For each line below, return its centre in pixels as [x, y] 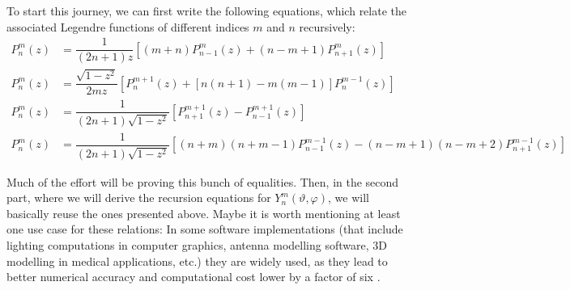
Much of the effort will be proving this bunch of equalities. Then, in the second [203, 181]
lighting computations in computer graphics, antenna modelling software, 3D [197, 245]
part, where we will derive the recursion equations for [139, 198]
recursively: [327, 26]
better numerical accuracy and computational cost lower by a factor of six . [194, 277]
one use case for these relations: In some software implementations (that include [205, 229]
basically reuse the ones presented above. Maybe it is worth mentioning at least [204, 213]
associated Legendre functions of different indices [128, 26]
